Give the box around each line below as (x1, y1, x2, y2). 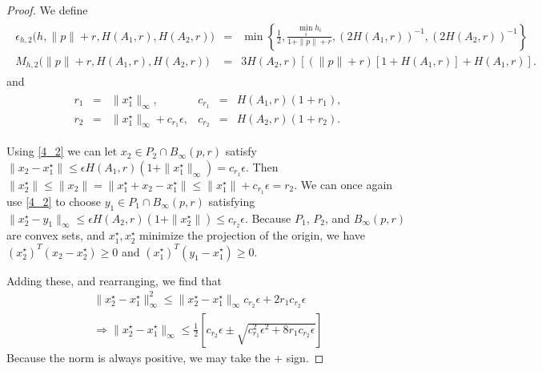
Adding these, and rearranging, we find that (6, 272, 222, 288)
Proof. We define (6, 2, 88, 18)
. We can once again (294, 176, 393, 193)
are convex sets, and (6, 227, 106, 244)
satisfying (208, 192, 255, 209)
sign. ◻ (286, 349, 324, 365)
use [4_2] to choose (6, 192, 101, 209)
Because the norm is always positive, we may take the (6, 349, 271, 365)
